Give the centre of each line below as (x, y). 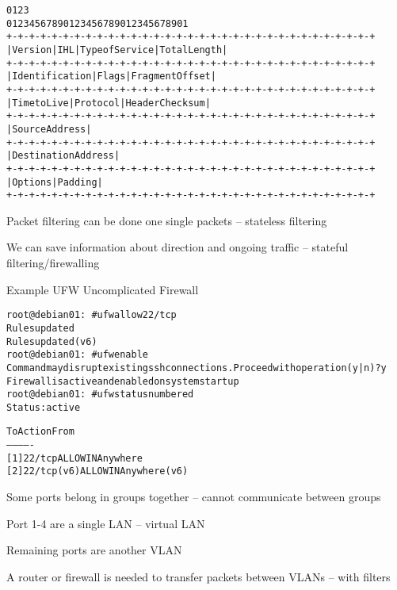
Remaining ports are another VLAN (94, 550)
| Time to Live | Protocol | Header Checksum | (109, 103)
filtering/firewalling (53, 263)
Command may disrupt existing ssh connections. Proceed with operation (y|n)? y (197, 368)
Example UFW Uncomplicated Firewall (103, 289)
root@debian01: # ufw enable (77, 355)
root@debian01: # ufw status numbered (100, 395)
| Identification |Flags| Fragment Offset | (111, 77)
